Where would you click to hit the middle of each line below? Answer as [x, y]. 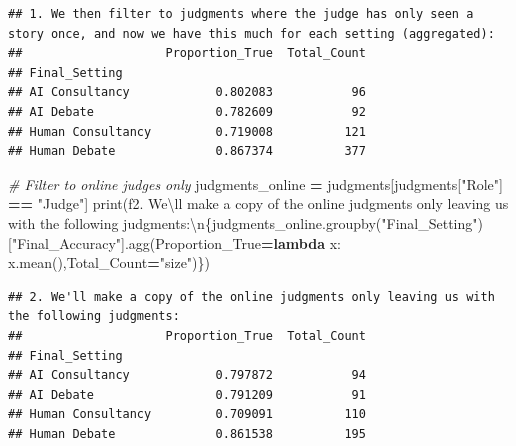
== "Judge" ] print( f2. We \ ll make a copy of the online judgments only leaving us [258, 203]
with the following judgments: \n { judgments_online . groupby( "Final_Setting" [243, 222]
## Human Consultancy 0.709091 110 [187, 414]
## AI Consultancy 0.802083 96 [187, 92]
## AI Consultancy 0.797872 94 [187, 375]
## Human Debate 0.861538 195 [187, 433]
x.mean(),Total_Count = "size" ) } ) [109, 262]
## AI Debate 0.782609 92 [187, 111]
